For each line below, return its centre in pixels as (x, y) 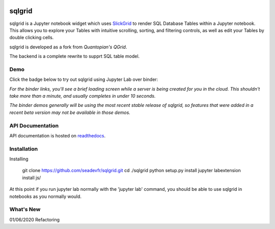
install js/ (32, 178)
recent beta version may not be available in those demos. (70, 112)
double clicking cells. (32, 38)
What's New (25, 210)
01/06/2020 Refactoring (35, 219)
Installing (19, 159)
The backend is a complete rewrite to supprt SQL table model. (75, 56)
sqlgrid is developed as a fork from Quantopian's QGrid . (68, 47)
